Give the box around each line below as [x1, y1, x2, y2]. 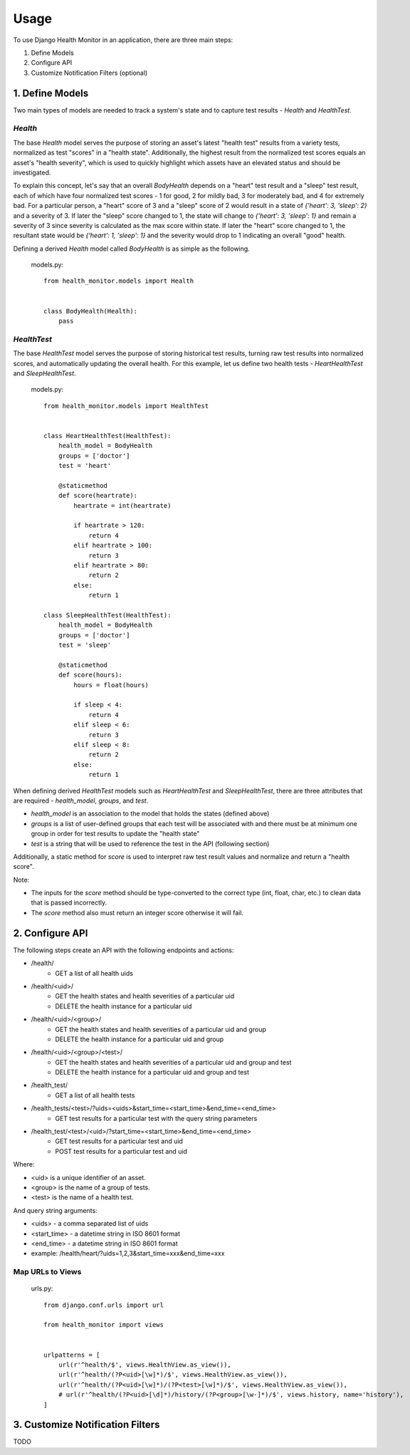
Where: [13, 1160, 35, 1169]
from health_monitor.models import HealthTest [43, 402, 209, 410]
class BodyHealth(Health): [43, 307, 138, 315]
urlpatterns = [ [43, 1350, 100, 1359]
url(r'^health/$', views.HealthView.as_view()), [58, 1361, 231, 1369]
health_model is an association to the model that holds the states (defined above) [31, 809, 270, 818]
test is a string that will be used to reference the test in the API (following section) [31, 839, 270, 848]
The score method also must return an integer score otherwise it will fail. [31, 908, 244, 917]
